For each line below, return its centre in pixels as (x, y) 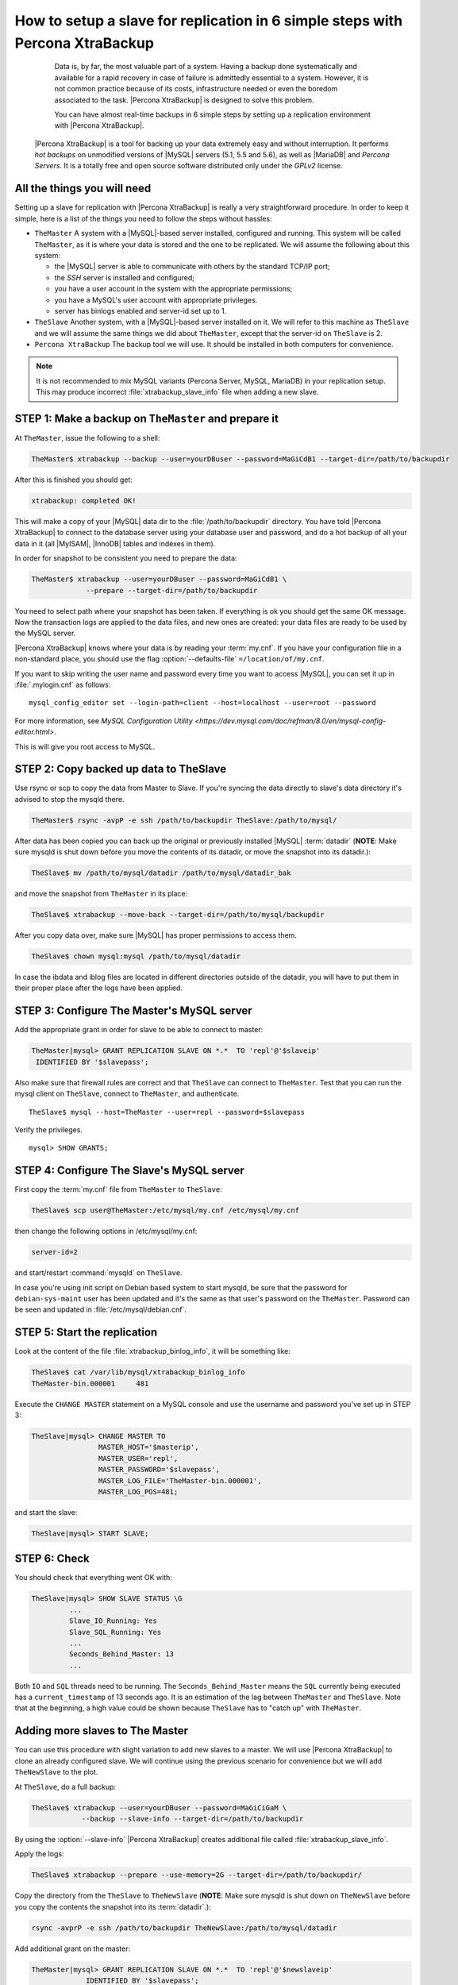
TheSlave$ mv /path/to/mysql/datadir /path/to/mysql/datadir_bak (161, 873)
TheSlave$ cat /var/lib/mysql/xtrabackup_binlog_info (138, 1372)
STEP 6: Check (52, 1559)
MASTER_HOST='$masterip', (148, 1447)
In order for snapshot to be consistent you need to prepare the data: (126, 558)
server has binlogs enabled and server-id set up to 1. (140, 310)
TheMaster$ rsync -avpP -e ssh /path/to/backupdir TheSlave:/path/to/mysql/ (184, 820)
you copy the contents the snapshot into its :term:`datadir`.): (113, 1906)
